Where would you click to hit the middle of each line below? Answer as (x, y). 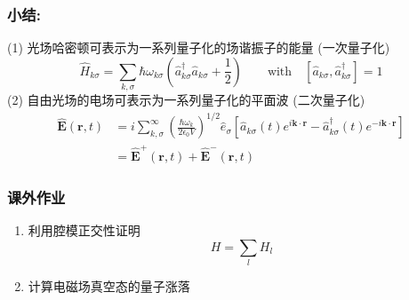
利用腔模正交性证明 (84, 230)
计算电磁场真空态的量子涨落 (109, 286)
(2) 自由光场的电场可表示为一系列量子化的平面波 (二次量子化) (186, 100)
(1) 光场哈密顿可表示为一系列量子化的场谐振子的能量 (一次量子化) (199, 47)
